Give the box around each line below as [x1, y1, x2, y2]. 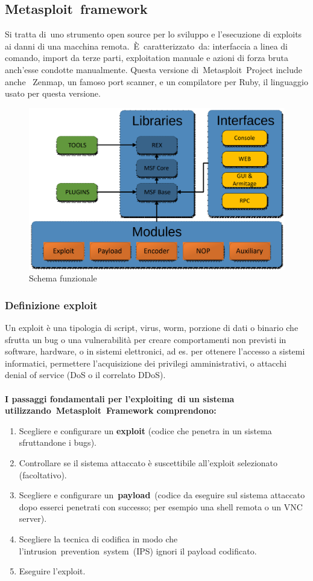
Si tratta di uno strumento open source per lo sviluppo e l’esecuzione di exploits [5, 28, 302, 40]
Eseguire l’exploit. [19, 565, 86, 577]
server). [19, 512, 47, 525]
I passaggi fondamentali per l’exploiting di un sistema [5, 392, 235, 405]
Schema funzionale [29, 272, 97, 284]
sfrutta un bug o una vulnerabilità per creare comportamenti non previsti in [5, 333, 286, 345]
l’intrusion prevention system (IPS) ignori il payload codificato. [19, 544, 257, 557]
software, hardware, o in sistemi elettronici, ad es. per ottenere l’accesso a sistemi [5, 345, 305, 358]
